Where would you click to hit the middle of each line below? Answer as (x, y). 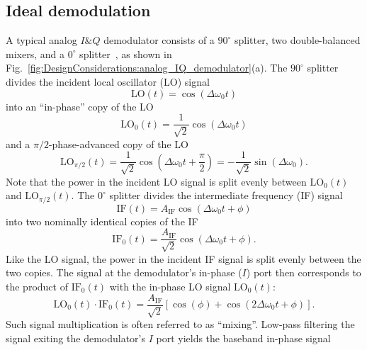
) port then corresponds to (304, 272)
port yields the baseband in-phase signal (243, 338)
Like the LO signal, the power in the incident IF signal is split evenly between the (183, 258)
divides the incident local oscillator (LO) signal (108, 81)
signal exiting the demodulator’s (75, 338)
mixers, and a (35, 53)
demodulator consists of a (159, 40)
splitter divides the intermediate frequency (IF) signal (226, 195)
